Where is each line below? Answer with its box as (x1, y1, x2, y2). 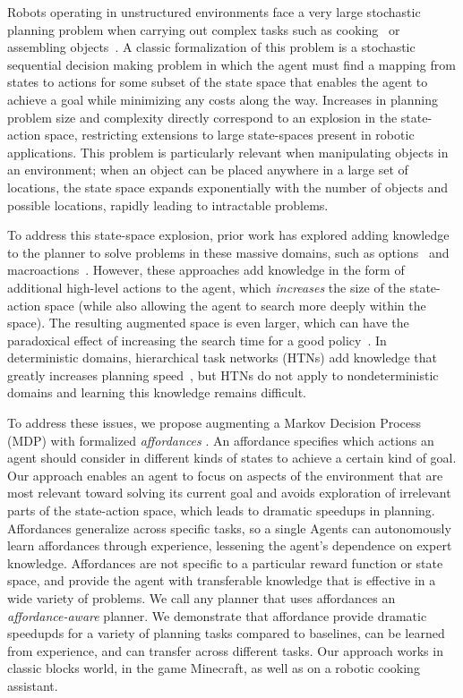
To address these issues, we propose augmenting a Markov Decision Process (7, 413, 422, 432)
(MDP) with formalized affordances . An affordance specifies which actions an (7, 430, 434, 449)
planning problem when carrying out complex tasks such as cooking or (7, 20, 400, 38)
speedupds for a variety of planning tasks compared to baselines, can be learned (7, 624, 445, 643)
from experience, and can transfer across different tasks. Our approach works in (7, 641, 443, 660)
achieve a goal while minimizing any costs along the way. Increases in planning (7, 89, 438, 108)
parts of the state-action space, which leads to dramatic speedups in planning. (7, 501, 435, 520)
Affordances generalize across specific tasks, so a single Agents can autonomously (7, 518, 451, 537)
